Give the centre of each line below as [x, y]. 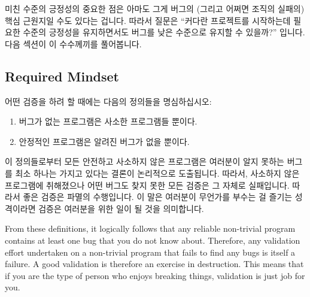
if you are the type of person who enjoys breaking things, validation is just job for [155, 275]
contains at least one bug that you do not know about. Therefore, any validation [153, 240]
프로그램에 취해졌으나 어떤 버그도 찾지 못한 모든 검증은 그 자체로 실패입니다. [147, 185]
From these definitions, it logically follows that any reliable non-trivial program [150, 228]
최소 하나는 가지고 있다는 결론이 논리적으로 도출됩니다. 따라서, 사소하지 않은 [157, 173]
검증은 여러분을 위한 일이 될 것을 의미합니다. [121, 208]
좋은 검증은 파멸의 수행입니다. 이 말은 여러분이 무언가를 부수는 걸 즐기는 [158, 197]
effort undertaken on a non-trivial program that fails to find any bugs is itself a [150, 252]
